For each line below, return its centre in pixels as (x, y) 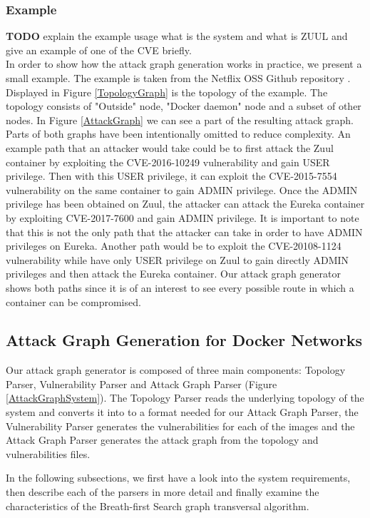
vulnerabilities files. (48, 453)
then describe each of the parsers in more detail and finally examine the (163, 492)
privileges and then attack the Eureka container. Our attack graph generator (173, 274)
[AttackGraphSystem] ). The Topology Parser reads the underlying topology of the (185, 398)
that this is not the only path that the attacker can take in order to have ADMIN (184, 232)
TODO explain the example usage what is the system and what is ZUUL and (177, 36)
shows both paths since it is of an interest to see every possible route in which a (180, 287)
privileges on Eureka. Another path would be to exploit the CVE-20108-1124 (174, 246)
